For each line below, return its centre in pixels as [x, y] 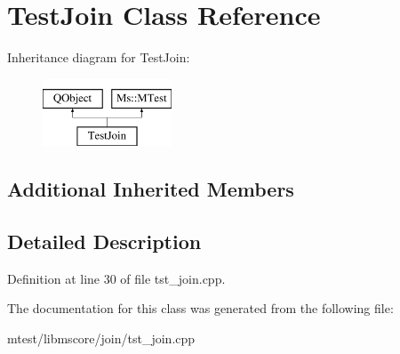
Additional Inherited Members [151, 189]
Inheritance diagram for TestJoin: [99, 57]
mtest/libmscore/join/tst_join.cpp [101, 338]
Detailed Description [104, 241]
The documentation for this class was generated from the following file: [200, 308]
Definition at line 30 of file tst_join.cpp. [116, 278]
